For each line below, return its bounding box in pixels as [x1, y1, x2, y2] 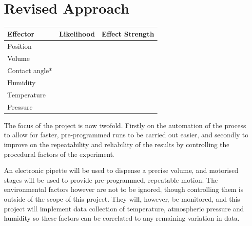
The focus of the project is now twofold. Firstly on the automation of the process [4, 120, 246, 130]
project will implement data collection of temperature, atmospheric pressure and [4, 203, 244, 213]
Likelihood [59, 28, 95, 38]
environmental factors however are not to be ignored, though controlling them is [4, 184, 244, 194]
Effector [7, 28, 35, 38]
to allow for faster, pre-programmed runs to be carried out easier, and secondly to [4, 130, 249, 140]
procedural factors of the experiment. [4, 149, 115, 159]
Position [7, 41, 32, 51]
